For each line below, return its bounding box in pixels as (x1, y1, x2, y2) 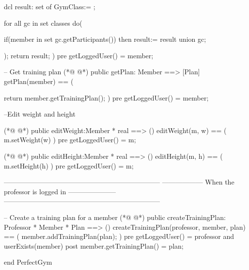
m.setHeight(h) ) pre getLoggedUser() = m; (4, 160, 134, 170)
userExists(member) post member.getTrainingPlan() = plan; (4, 240, 184, 251)
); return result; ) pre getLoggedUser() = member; (4, 50, 154, 60)
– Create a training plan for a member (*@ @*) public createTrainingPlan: (4, 212, 226, 222)
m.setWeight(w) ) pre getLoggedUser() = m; (4, 135, 136, 145)
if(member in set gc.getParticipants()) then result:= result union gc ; (4, 34, 206, 44)
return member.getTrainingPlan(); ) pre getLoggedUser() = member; (4, 92, 209, 102)
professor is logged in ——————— (4, 186, 116, 196)
